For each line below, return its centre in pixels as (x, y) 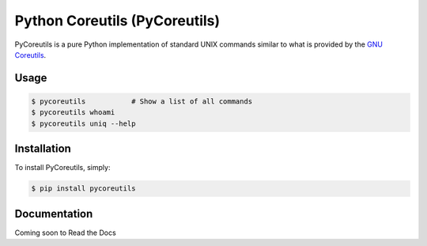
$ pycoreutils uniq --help (83, 123)
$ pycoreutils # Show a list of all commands (142, 101)
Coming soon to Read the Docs (65, 233)
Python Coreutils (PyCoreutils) (117, 21)
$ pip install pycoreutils (83, 189)
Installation (43, 149)
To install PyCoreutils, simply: (62, 168)
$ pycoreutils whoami (73, 112)
